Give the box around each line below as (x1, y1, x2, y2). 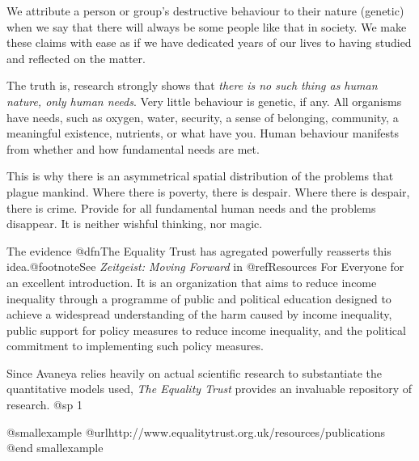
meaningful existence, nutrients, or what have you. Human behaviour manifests (6, 125, 399, 142)
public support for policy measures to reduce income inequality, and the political (6, 321, 406, 338)
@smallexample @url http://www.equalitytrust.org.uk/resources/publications (6, 423, 386, 440)
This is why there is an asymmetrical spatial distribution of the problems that (6, 167, 394, 184)
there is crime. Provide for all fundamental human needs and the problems (6, 199, 376, 216)
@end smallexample (6, 439, 104, 456)
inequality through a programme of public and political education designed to (6, 290, 391, 307)
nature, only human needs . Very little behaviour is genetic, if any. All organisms (6, 92, 402, 109)
